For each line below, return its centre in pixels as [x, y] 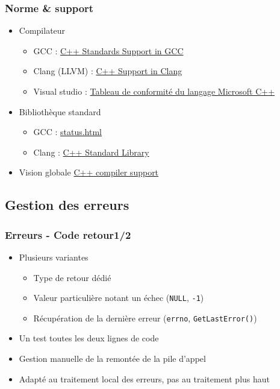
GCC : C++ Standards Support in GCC [108, 50]
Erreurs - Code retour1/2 [68, 234]
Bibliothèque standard [60, 111]
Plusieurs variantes [54, 257]
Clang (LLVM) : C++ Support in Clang [108, 71]
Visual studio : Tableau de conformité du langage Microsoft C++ [154, 91]
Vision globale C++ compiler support [89, 172]
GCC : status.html [68, 132]
